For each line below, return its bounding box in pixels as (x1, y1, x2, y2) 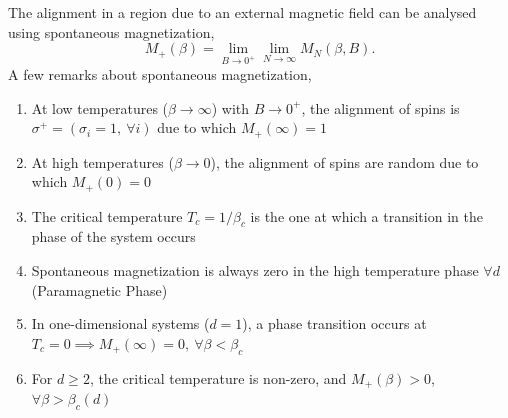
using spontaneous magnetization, (8, 21, 215, 42)
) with (211, 97, 250, 118)
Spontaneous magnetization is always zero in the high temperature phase (31, 260, 479, 281)
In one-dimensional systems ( (31, 313, 210, 334)
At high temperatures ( (31, 151, 174, 172)
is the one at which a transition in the (250, 205, 483, 226)
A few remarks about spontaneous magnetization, (8, 63, 312, 84)
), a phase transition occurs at (242, 313, 427, 334)
